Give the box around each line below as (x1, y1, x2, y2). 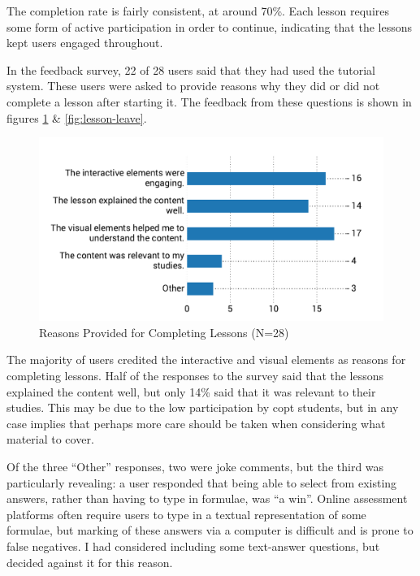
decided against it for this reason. (6, 553, 173, 570)
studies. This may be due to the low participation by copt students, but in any (6, 399, 399, 416)
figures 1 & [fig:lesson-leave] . (6, 109, 147, 126)
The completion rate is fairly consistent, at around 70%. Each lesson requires (6, 2, 390, 19)
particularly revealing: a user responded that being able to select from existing (6, 474, 397, 491)
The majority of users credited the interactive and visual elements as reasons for (6, 351, 406, 368)
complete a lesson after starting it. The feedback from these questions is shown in (6, 93, 412, 110)
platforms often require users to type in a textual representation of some (6, 505, 366, 522)
